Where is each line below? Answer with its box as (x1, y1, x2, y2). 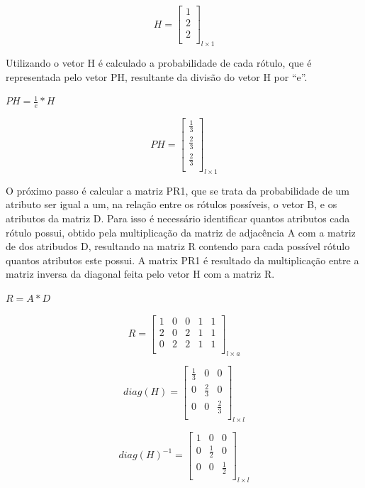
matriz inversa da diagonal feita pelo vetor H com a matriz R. (6, 266, 275, 281)
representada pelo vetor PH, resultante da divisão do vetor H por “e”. (6, 69, 308, 84)
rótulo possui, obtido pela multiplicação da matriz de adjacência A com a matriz (6, 224, 356, 239)
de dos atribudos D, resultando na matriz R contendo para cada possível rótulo (6, 239, 350, 254)
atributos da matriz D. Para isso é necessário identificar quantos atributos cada (6, 211, 350, 226)
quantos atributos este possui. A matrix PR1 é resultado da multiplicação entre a (6, 252, 359, 267)
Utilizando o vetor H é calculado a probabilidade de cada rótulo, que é (6, 55, 312, 70)
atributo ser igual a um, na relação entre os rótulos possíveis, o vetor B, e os (6, 197, 337, 212)
